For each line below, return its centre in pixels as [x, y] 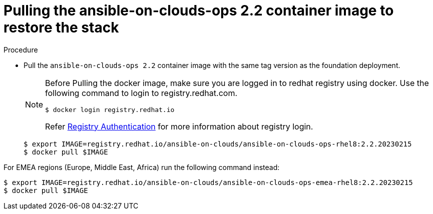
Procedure [21, 49]
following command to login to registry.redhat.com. [141, 93]
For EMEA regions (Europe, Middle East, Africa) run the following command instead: [142, 167]
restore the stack [61, 27]
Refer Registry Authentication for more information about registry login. [179, 126]
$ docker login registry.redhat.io [110, 109]
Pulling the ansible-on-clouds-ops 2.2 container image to [199, 10]
